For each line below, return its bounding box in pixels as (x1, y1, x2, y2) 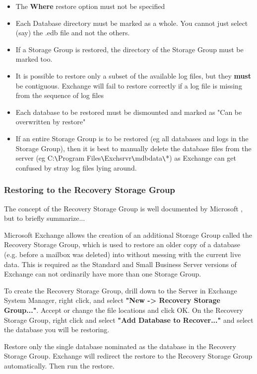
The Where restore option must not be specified (15, 1, 165, 11)
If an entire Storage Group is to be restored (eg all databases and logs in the (15, 133, 249, 143)
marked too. (15, 54, 53, 64)
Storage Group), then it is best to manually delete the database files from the (15, 143, 252, 153)
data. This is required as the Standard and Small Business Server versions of (4, 259, 237, 269)
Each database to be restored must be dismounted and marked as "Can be (15, 106, 242, 117)
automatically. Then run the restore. (4, 360, 115, 371)
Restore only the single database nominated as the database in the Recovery (4, 341, 236, 351)
